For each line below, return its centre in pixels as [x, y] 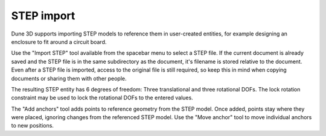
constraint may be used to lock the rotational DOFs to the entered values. [102, 98]
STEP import [43, 16]
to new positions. [33, 126]
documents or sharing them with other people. [69, 78]
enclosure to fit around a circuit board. [59, 42]
